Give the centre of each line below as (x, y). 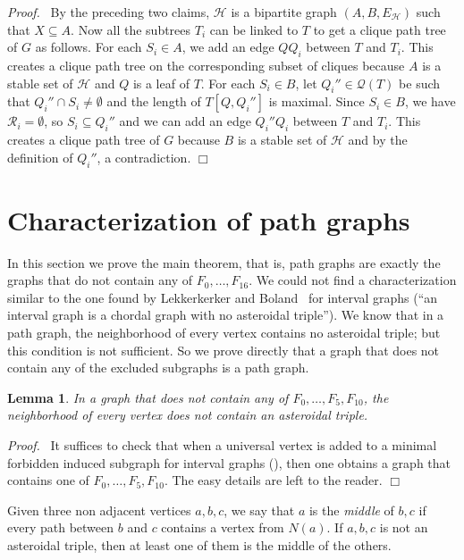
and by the (378, 140)
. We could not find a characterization (353, 280)
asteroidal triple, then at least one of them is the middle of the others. (199, 545)
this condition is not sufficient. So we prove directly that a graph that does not (224, 350)
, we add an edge (228, 47)
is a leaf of (161, 83)
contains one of (48, 480)
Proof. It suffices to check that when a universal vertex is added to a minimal (222, 445)
